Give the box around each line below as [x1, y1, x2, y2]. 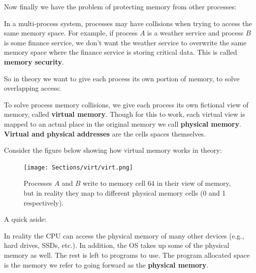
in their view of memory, [157, 178, 231, 188]
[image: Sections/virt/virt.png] [24, 164, 133, 171]
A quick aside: [4, 214, 47, 224]
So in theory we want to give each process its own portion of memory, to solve [4, 73, 240, 83]
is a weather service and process [147, 28, 244, 38]
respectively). [24, 197, 64, 207]
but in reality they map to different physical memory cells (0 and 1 [24, 187, 226, 198]
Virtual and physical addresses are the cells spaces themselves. [4, 128, 206, 138]
